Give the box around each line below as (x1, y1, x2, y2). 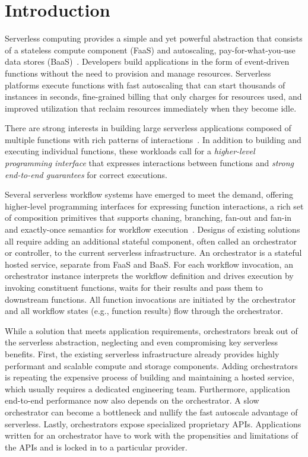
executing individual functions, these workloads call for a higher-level (5, 145, 255, 157)
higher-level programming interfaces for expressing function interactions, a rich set (5, 199, 304, 212)
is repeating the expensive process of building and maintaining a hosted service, (5, 371, 294, 383)
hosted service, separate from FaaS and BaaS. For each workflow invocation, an (5, 258, 293, 270)
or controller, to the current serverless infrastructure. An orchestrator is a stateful (5, 246, 302, 259)
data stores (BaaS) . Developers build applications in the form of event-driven (5, 55, 290, 68)
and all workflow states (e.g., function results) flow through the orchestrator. (5, 304, 283, 317)
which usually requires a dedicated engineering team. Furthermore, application (5, 382, 290, 395)
